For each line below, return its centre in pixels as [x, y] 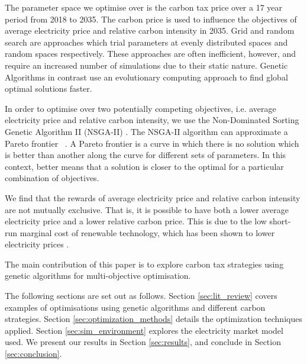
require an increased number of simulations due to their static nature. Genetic [146, 65]
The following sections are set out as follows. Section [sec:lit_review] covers [141, 296]
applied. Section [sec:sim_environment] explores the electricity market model [144, 330]
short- [280, 221]
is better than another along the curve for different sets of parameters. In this [146, 155]
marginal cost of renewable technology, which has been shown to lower [147, 232]
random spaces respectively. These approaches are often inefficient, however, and [151, 54]
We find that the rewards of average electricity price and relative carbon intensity [153, 197]
